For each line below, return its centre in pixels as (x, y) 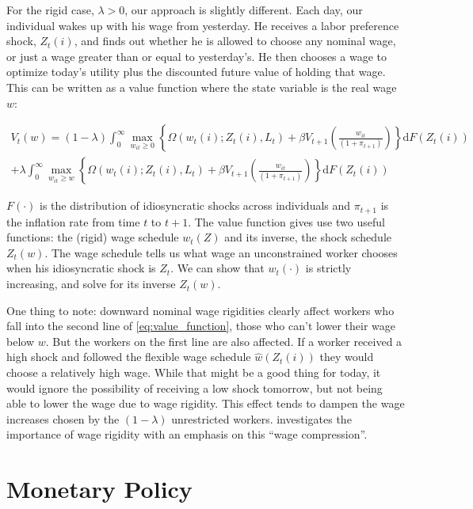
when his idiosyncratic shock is (81, 268)
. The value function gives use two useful (286, 221)
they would (347, 357)
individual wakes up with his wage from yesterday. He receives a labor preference (203, 25)
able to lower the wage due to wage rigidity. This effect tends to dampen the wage (206, 403)
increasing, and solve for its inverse (91, 284)
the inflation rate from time (73, 221)
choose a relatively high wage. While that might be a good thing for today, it (194, 372)
